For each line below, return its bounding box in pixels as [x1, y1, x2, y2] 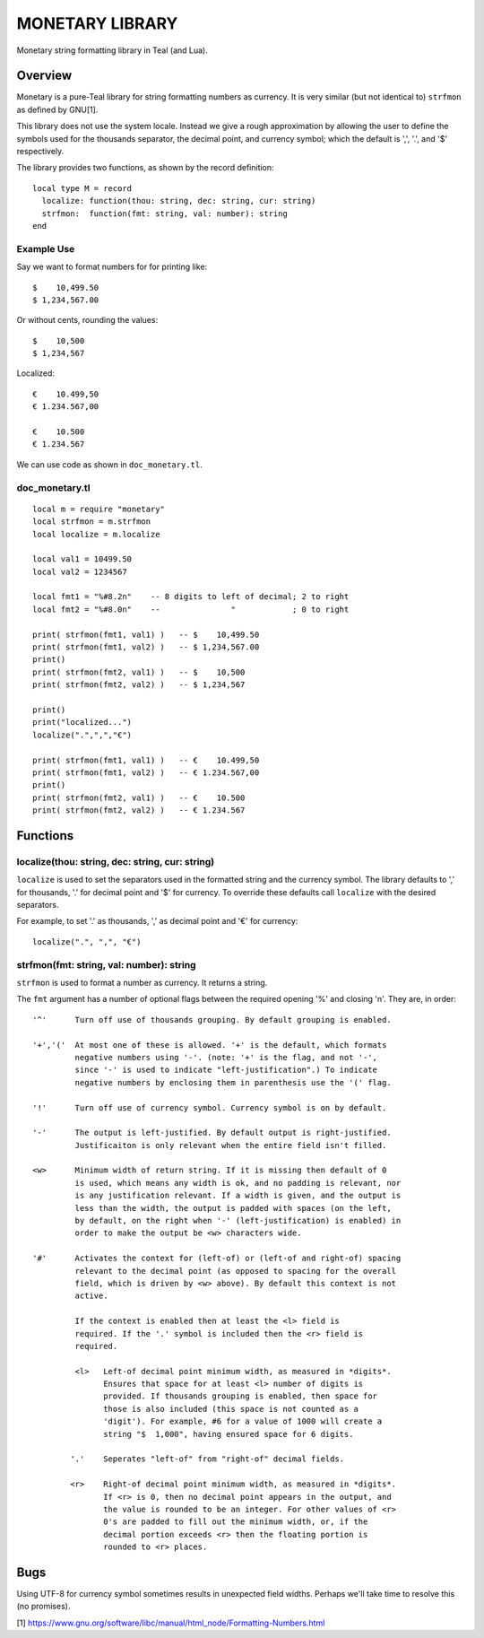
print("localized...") [32, 718, 133, 728]
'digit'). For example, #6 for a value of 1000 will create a [103, 1416, 383, 1426]
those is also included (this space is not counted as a [103, 1404, 359, 1414]
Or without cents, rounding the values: [16, 315, 159, 326]
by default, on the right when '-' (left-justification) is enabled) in [74, 1215, 402, 1226]
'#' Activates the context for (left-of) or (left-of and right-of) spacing [32, 1253, 402, 1264]
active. [74, 1291, 108, 1301]
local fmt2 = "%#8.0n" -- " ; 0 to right [32, 604, 350, 614]
